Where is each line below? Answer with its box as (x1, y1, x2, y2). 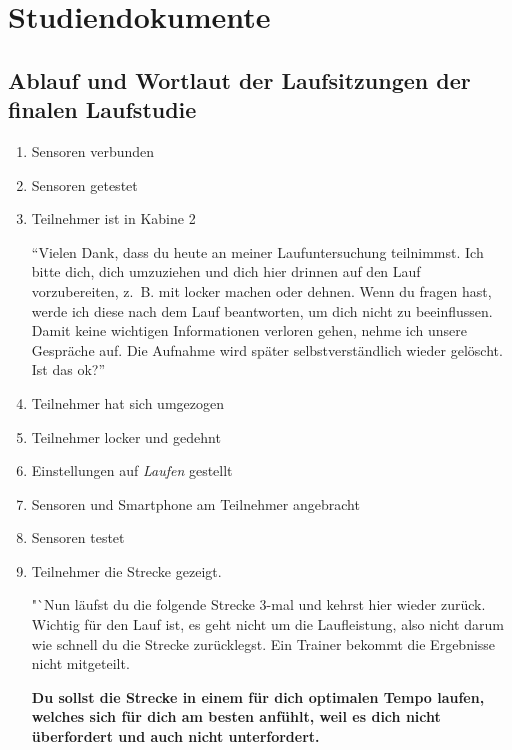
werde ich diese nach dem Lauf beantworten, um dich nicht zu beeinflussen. (31, 300, 493, 321)
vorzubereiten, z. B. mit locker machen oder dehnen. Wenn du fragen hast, (31, 280, 492, 301)
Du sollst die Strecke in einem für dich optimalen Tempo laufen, (31, 686, 485, 707)
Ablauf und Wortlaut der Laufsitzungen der (8, 64, 471, 95)
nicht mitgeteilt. (31, 653, 130, 674)
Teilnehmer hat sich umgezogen (31, 392, 225, 413)
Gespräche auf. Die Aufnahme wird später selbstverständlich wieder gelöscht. (31, 339, 503, 360)
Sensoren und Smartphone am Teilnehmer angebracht (31, 493, 360, 514)
